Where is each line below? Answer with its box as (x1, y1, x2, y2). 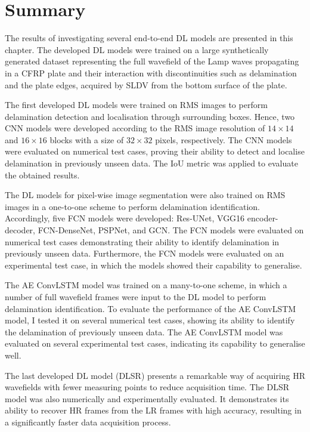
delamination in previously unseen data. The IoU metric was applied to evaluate (5, 157, 298, 169)
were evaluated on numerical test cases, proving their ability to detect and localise (5, 145, 305, 158)
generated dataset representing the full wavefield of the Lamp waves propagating (5, 55, 299, 67)
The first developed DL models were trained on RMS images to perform (5, 98, 268, 111)
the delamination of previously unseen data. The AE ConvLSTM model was (5, 325, 283, 338)
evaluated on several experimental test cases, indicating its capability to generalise (5, 337, 305, 350)
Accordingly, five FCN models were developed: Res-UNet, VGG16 (5, 212, 245, 224)
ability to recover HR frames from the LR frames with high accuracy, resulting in (5, 404, 302, 416)
